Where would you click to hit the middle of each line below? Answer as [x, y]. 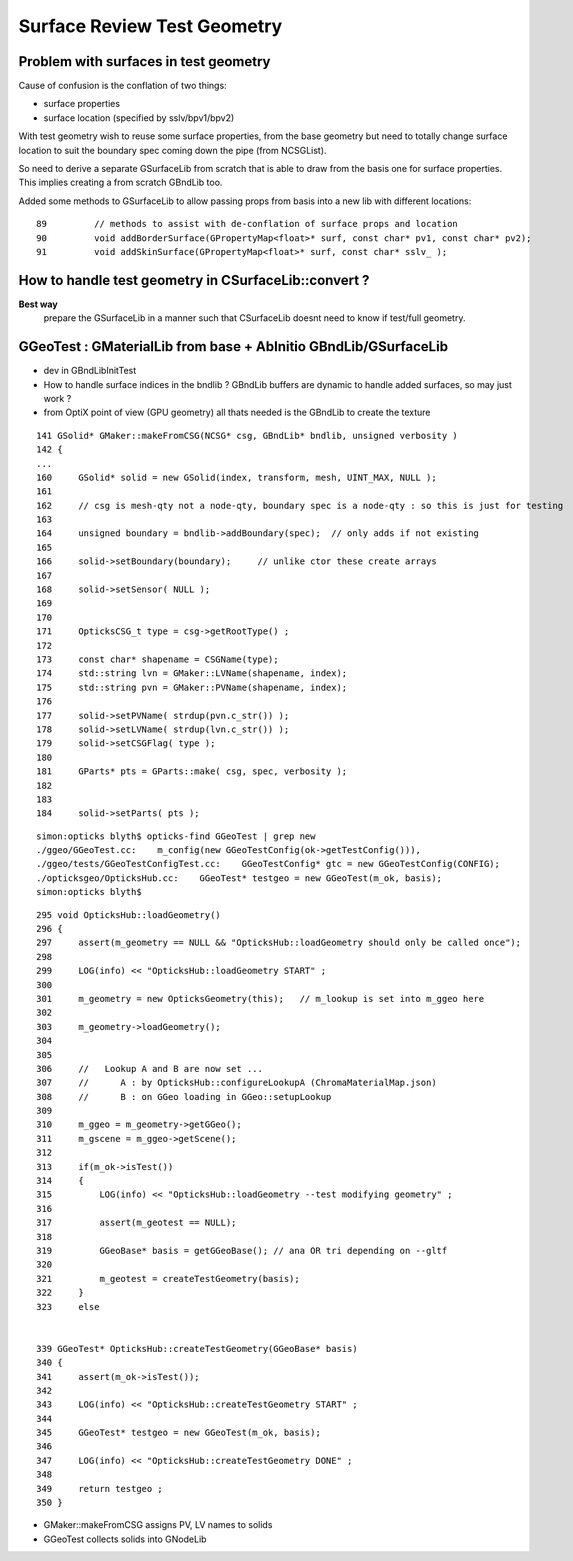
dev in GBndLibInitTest [90, 371]
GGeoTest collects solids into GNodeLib [125, 1539]
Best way [38, 304]
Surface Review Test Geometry [150, 26]
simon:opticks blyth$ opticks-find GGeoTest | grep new [176, 836]
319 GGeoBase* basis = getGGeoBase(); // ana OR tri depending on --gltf [242, 1250]
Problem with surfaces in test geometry [144, 61]
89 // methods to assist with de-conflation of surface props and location [247, 224]
